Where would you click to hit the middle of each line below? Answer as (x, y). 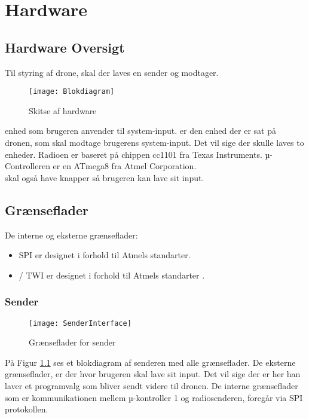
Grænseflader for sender (72, 342)
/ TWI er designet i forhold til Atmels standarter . (112, 275)
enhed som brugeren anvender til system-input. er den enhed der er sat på (140, 131)
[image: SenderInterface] (80, 323)
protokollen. (27, 409)
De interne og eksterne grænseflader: (71, 235)
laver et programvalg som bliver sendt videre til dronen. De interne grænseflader (152, 386)
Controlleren (27, 166)
